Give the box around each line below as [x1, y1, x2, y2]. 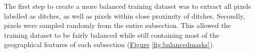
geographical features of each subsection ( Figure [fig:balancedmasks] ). [4, 39, 215, 50]
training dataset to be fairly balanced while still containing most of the [4, 29, 219, 40]
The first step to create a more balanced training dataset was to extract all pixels [4, 1, 251, 11]
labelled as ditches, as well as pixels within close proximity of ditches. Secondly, [4, 10, 245, 21]
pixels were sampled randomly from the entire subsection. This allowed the [4, 20, 231, 30]
